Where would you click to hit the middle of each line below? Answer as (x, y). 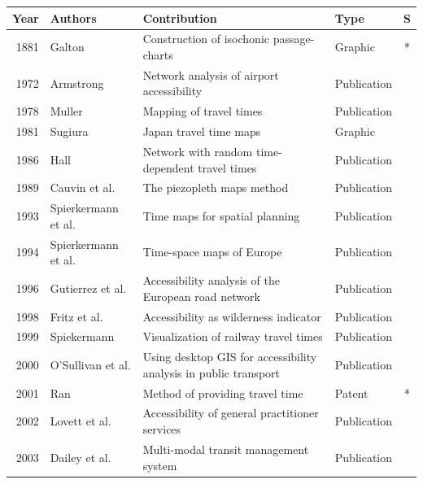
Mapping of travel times (203, 111)
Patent (351, 392)
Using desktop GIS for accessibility (230, 357)
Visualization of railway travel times (233, 336)
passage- (294, 39)
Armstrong (77, 83)
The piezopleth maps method (216, 187)
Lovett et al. (81, 421)
